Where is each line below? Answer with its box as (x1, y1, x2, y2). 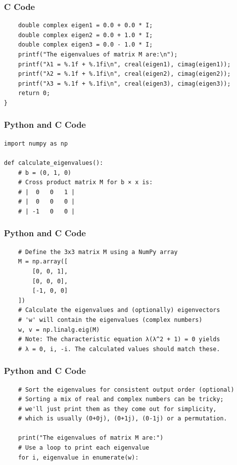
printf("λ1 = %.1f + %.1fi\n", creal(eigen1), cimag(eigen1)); (18, 60, 231, 68)
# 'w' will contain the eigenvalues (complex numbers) (18, 316, 202, 323)
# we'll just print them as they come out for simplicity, (18, 405, 217, 413)
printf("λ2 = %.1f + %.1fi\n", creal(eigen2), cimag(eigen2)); (18, 70, 231, 78)
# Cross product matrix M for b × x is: (18, 179, 153, 186)
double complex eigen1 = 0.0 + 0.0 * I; (18, 22, 153, 29)
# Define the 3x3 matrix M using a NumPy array (18, 248, 178, 256)
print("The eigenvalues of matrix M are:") (18, 434, 164, 442)
